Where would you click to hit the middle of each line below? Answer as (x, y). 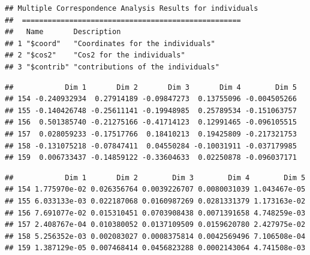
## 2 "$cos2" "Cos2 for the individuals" (95, 55)
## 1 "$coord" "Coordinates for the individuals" (110, 43)
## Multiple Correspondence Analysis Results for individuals (132, 8)
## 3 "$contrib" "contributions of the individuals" (112, 67)
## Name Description (63, 32)
